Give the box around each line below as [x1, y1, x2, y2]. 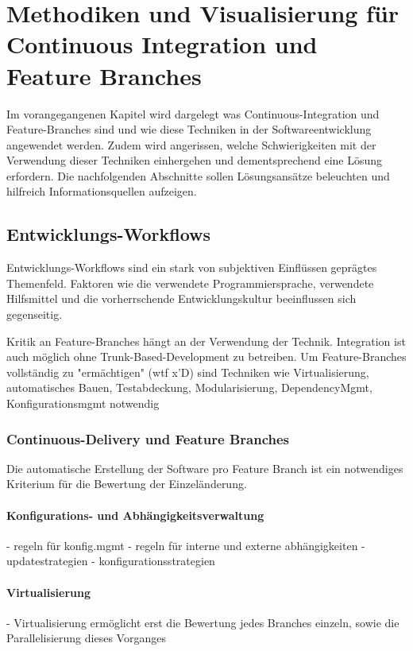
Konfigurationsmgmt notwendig [6, 395, 160, 412]
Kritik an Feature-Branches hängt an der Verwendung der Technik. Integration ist [6, 332, 406, 349]
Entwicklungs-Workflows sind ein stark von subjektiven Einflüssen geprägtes [6, 259, 377, 276]
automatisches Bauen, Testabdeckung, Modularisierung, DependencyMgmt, [6, 379, 372, 396]
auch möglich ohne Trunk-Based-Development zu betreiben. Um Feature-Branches [6, 348, 407, 365]
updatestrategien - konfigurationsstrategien [6, 552, 215, 569]
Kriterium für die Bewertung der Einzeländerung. [6, 475, 247, 492]
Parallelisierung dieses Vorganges [6, 630, 166, 646]
